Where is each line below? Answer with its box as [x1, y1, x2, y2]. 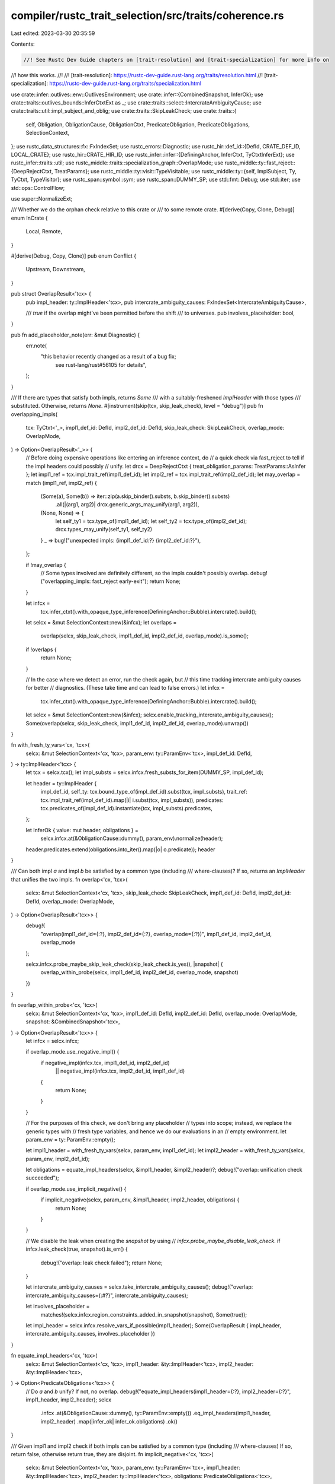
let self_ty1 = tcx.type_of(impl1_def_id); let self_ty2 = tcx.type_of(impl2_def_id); [55, 518, 247, 525]
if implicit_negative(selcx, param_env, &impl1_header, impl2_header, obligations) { [40, 1196, 240, 1203]
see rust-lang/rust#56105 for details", [55, 361, 147, 368]
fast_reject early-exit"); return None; [92, 578, 181, 585]
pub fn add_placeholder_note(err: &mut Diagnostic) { [11, 331, 140, 338]
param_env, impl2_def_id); [25, 1155, 90, 1162]
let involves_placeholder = [25, 1303, 90, 1310]
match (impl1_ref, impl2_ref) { [25, 479, 98, 486]
